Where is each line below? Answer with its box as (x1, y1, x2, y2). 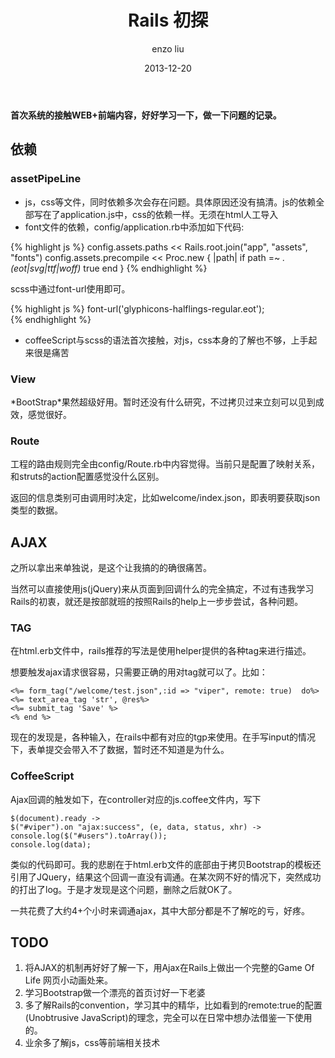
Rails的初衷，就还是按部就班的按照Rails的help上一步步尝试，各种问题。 (10, 596, 304, 608)
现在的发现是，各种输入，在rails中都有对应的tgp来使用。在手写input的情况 (10, 731, 316, 743)
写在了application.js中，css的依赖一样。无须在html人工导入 (33, 208, 279, 220)
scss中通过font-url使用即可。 (10, 282, 131, 295)
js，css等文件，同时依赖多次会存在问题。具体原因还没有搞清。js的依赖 (24, 196, 317, 208)
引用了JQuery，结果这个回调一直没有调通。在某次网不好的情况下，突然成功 (10, 871, 322, 883)
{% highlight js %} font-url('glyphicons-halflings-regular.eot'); (10, 302, 265, 315)
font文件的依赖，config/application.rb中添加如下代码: (24, 221, 245, 233)
